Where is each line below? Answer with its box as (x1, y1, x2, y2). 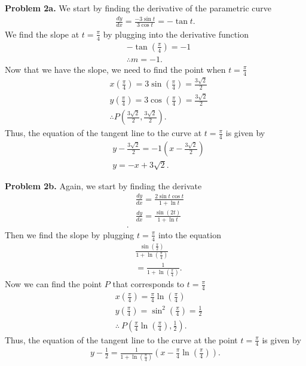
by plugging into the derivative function (103, 27, 249, 40)
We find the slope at (5, 27, 79, 40)
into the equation (158, 228, 221, 241)
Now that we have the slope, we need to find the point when (5, 63, 226, 75)
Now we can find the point (5, 278, 102, 290)
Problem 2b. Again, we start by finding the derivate (5, 179, 202, 192)
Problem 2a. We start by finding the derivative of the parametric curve (5, 2, 271, 14)
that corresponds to (112, 278, 185, 290)
